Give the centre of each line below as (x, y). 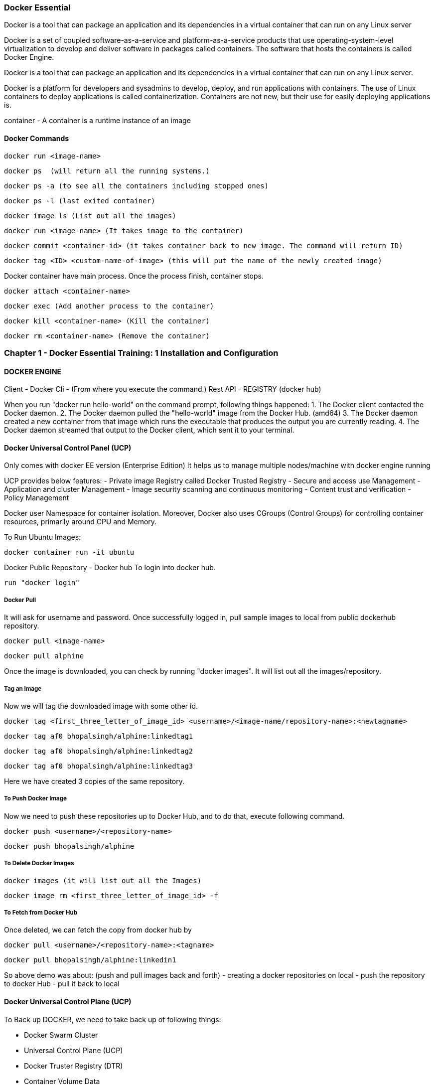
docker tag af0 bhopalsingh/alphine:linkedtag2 (99, 751)
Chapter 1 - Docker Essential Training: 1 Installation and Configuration (141, 353)
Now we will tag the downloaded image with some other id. (101, 706)
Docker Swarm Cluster (61, 1035)
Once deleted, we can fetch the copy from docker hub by (98, 930)
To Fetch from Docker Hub (41, 912)
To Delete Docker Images (39, 863)
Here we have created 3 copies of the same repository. (94, 781)
